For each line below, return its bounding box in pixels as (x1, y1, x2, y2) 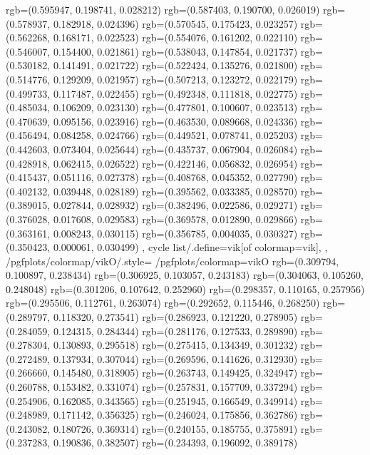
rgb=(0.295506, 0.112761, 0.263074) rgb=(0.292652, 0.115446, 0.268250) (6, 295, 320, 310)
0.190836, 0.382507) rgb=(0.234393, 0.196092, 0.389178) (53, 435, 298, 450)
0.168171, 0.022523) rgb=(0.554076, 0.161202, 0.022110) (53, 30, 298, 45)
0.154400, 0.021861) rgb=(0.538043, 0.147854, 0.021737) (53, 44, 298, 58)
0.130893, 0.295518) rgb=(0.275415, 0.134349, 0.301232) (53, 337, 298, 352)
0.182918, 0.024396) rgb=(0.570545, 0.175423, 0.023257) (53, 16, 298, 31)
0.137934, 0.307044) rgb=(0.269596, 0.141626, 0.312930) (53, 351, 298, 366)
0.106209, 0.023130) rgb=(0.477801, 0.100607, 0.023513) (53, 100, 298, 115)
